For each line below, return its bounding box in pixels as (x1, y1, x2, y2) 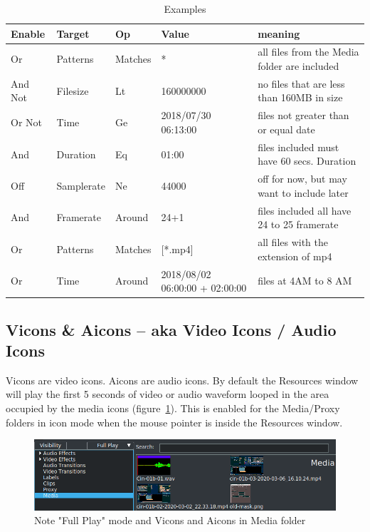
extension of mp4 (258, 248, 332, 263)
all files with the (258, 235, 329, 250)
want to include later (258, 185, 349, 200)
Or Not (11, 115, 42, 130)
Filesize (56, 83, 89, 98)
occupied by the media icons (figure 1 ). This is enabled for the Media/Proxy (6, 400, 340, 415)
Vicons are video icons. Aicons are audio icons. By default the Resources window (6, 372, 359, 387)
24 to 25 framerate (258, 217, 339, 232)
